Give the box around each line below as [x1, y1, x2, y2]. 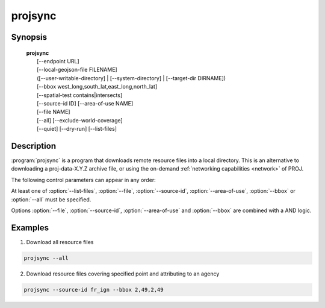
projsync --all [23, 254, 69, 262]
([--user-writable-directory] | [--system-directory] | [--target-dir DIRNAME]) [37, 74, 226, 81]
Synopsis [11, 32, 48, 42]
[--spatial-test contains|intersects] [37, 91, 123, 99]
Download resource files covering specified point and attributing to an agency [26, 270, 220, 277]
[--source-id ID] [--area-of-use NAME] [37, 99, 134, 107]
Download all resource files [26, 238, 94, 245]
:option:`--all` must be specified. [11, 196, 91, 203]
